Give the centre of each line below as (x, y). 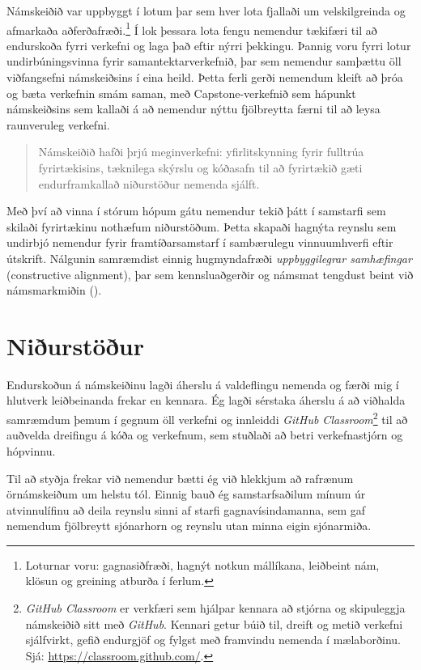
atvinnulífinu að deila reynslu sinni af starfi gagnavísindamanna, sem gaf (186, 509)
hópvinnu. (31, 450)
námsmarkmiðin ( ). (54, 290)
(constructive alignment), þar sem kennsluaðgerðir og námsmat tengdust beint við (210, 274)
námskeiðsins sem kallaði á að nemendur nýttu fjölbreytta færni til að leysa (193, 109)
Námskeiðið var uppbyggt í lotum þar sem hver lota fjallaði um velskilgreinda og (206, 11)
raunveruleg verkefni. (58, 124)
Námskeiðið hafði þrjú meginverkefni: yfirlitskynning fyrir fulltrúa (201, 152)
